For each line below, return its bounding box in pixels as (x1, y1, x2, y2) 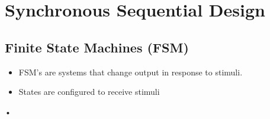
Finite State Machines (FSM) (5, 38, 189, 56)
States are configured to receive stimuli (18, 85, 160, 98)
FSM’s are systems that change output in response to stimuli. (18, 65, 243, 78)
